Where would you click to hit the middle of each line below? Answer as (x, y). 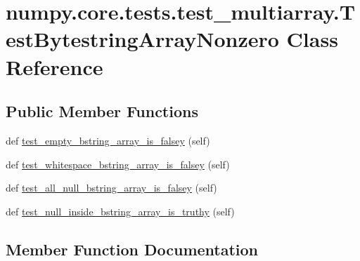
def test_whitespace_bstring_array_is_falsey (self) (118, 164)
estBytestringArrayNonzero (142, 39)
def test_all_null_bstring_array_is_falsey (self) (111, 188)
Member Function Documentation (132, 249)
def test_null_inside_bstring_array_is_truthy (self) (120, 211)
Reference (54, 66)
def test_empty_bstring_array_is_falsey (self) (108, 140)
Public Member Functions (102, 111)
